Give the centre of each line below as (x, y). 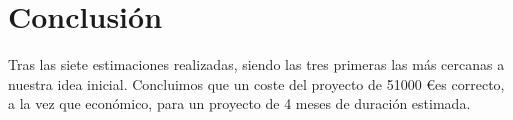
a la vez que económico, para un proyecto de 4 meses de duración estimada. (239, 103)
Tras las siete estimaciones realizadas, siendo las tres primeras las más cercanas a (256, 64)
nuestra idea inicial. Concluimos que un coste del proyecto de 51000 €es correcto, (256, 83)
